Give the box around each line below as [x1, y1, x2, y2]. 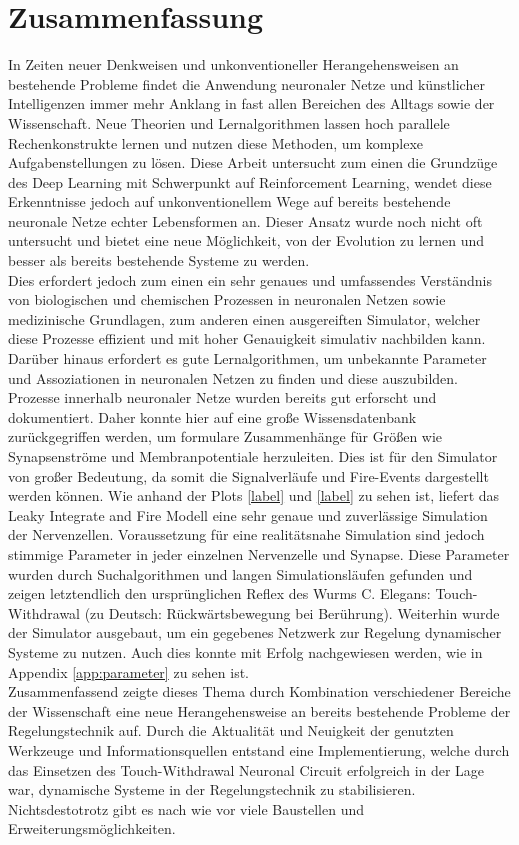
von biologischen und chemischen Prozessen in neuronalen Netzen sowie [8, 289, 446, 310]
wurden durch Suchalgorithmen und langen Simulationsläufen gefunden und [8, 563, 473, 584]
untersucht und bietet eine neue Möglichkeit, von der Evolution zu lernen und [8, 230, 485, 251]
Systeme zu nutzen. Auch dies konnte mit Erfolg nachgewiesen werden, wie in [8, 641, 483, 662]
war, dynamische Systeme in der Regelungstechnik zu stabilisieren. [8, 779, 416, 800]
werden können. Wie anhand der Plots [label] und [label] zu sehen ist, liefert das [8, 485, 500, 506]
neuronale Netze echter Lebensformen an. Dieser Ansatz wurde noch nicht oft [8, 210, 483, 231]
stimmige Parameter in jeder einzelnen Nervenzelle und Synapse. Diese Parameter [8, 543, 510, 564]
